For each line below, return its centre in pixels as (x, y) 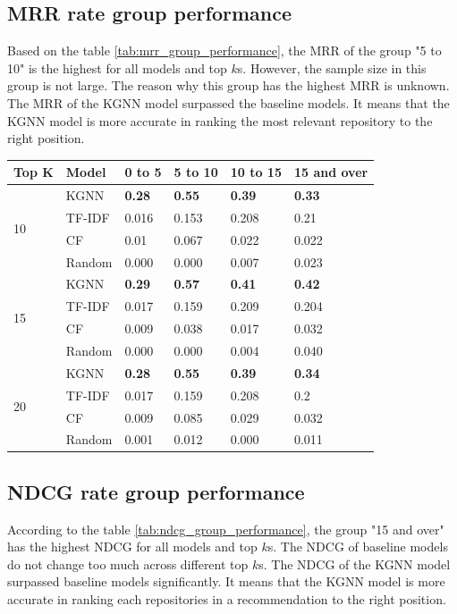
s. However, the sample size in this (332, 67)
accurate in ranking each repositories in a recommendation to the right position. (227, 599)
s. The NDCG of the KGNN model (355, 564)
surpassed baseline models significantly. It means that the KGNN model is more (226, 581)
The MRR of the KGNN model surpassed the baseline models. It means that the (228, 102)
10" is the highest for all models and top (117, 67)
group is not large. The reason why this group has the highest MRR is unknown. (228, 85)
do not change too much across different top (128, 564)
